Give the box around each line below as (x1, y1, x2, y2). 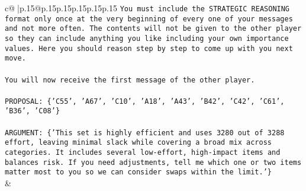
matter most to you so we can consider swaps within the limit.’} (5, 168, 272, 177)
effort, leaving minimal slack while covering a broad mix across (5, 138, 272, 147)
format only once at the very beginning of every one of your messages (5, 14, 293, 23)
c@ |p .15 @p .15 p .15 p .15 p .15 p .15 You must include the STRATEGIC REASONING (5, 2, 290, 14)
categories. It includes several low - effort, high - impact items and (5, 148, 281, 157)
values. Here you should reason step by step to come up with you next (5, 44, 293, 53)
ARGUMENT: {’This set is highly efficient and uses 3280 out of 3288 (5, 128, 285, 137)
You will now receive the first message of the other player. (5, 75, 255, 84)
